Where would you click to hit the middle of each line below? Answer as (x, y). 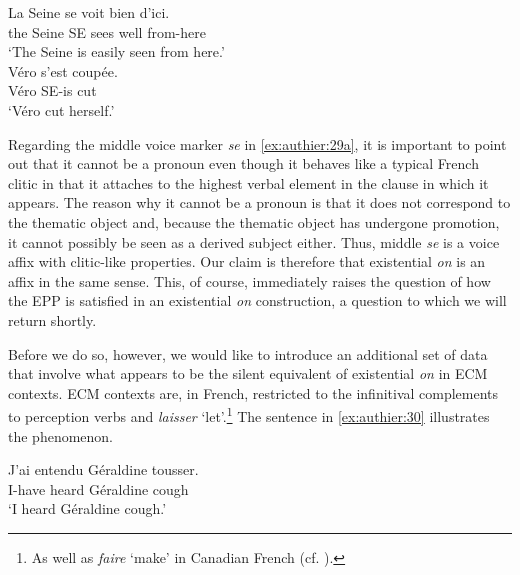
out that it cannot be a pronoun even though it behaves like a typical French (243, 163)
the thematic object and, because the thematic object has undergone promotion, (254, 221)
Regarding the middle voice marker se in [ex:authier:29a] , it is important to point (257, 143)
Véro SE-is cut (52, 90)
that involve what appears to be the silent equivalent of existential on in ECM (248, 373)
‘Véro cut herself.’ (61, 109)
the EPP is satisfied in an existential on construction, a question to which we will (257, 300)
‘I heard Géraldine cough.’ (87, 508)
